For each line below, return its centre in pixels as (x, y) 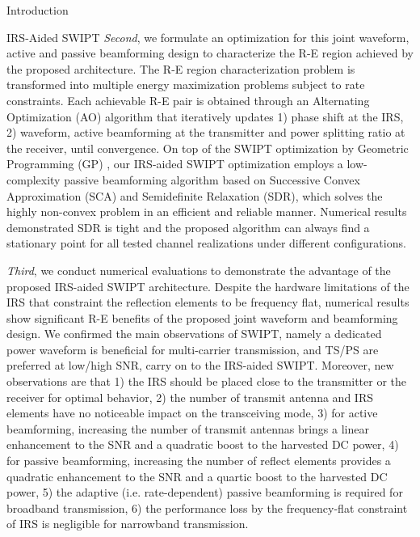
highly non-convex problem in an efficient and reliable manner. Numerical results (207, 211)
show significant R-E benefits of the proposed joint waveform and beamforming (202, 317)
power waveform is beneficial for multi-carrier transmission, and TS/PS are (193, 349)
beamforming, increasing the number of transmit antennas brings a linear (188, 428)
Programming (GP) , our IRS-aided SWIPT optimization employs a (175, 164)
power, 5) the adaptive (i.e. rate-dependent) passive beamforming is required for (205, 492)
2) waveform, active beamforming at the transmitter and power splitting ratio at (206, 132)
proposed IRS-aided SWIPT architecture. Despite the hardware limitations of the (208, 286)
